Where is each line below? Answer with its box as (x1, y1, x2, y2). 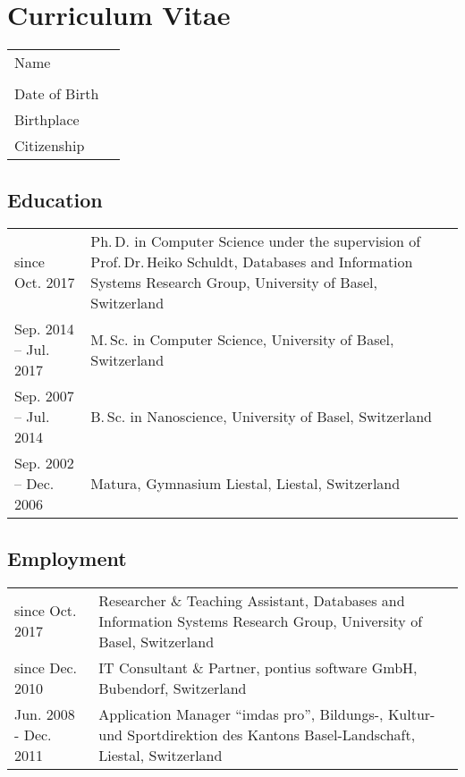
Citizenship (14, 135, 85, 156)
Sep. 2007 (14, 385, 74, 407)
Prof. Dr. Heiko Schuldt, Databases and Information (90, 251, 413, 273)
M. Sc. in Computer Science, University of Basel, (90, 328, 394, 350)
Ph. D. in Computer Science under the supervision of (90, 231, 421, 252)
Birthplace (14, 109, 80, 131)
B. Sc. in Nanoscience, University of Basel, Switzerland (90, 406, 432, 427)
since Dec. (14, 656, 78, 678)
